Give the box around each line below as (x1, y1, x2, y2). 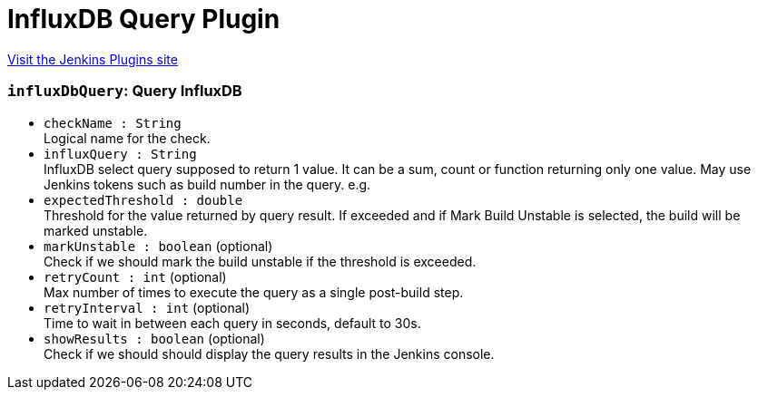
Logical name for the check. (44, 130, 211, 146)
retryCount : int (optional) (44, 268, 227, 285)
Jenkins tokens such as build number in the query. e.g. (44, 176, 371, 192)
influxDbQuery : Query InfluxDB (7, 82, 242, 101)
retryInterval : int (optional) (44, 299, 251, 315)
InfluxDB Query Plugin (7, 4, 281, 34)
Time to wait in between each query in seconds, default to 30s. (44, 315, 421, 331)
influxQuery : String (44, 146, 197, 161)
